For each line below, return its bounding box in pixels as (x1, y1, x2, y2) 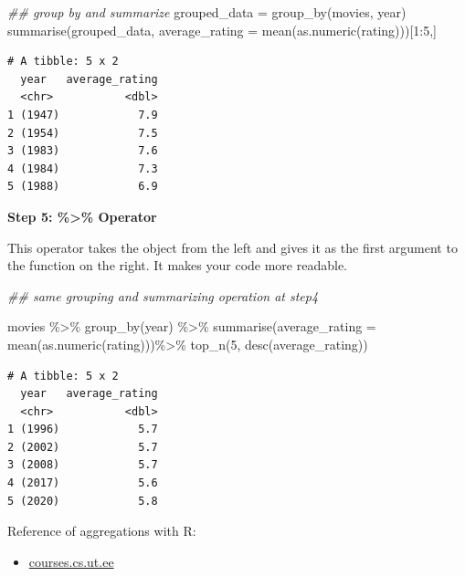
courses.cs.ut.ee (28, 551, 114, 571)
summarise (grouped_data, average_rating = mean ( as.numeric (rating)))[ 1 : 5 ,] (7, 20, 437, 39)
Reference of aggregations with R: (7, 521, 196, 540)
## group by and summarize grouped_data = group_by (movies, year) (7, 3, 407, 21)
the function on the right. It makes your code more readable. (7, 256, 348, 275)
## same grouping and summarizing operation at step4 (7, 286, 319, 305)
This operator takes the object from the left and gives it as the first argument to (7, 237, 458, 257)
